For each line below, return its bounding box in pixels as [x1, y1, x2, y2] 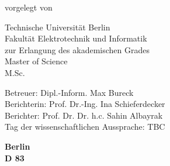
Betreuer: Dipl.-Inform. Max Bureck [5, 86, 134, 98]
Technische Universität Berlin [5, 20, 110, 33]
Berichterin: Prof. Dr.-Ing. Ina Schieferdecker [5, 98, 165, 110]
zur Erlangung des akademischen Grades [5, 43, 150, 56]
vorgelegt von [5, 1, 53, 13]
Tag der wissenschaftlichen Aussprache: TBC [5, 120, 165, 133]
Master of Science [5, 55, 68, 67]
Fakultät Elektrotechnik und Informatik [5, 32, 147, 44]
